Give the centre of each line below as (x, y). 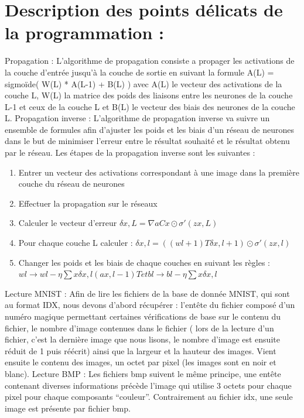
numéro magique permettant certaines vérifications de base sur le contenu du (143, 316)
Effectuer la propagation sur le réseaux (88, 203)
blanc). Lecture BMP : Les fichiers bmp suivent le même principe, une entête (143, 373)
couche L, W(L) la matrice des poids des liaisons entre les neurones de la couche (149, 95)
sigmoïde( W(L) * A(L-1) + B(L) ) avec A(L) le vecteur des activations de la (144, 83)
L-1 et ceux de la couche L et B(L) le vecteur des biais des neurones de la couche (150, 106)
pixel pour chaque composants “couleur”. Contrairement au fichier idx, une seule (149, 397)
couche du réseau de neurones (71, 184)
